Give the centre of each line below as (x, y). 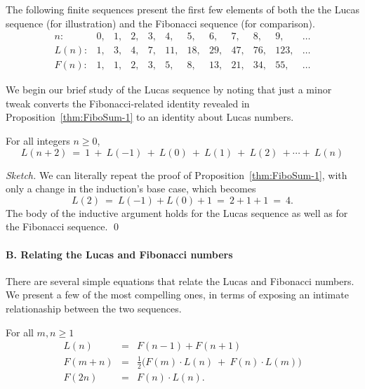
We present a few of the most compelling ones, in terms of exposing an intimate (177, 295)
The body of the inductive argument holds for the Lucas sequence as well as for (177, 212)
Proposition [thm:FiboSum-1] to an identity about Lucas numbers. (150, 117)
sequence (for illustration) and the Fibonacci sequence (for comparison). (160, 23)
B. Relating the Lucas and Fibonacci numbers (119, 254)
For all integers (38, 141)
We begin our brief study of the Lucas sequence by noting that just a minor (169, 90)
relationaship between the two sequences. (94, 309)
